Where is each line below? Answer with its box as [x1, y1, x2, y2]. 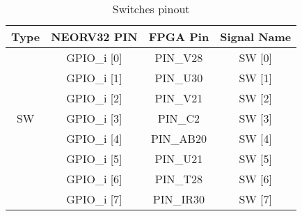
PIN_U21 [154, 151, 203, 167]
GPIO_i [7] [66, 191, 122, 207]
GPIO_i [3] [66, 110, 122, 126]
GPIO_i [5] [66, 151, 122, 167]
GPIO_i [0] [66, 49, 122, 65]
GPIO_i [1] [66, 70, 122, 86]
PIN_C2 [157, 110, 200, 126]
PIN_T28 [154, 171, 203, 187]
